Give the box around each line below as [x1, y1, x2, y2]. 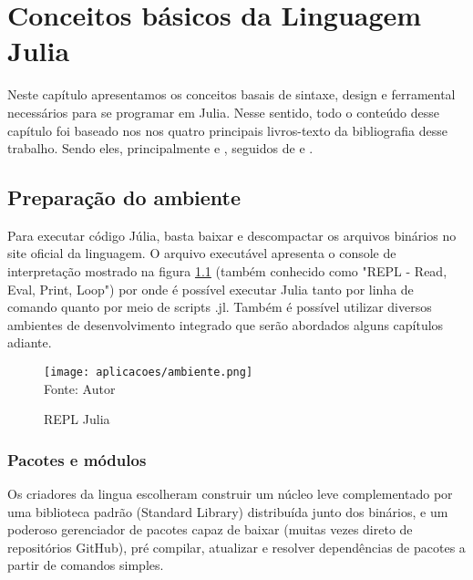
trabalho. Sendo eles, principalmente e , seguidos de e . [7, 139, 314, 158]
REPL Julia [44, 409, 110, 429]
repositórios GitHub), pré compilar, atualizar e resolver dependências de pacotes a [7, 537, 466, 556]
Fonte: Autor [44, 378, 116, 398]
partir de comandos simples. [7, 555, 164, 575]
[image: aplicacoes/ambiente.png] [44, 366, 253, 379]
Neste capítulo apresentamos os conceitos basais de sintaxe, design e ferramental [7, 85, 456, 104]
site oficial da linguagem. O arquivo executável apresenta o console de [7, 243, 396, 263]
